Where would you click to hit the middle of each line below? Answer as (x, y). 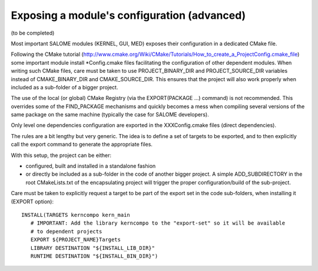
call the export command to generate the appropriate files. (82, 145)
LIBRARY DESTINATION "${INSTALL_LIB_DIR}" (93, 248)
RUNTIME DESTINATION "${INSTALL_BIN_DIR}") (94, 256)
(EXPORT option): (32, 201)
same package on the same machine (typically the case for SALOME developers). (110, 115)
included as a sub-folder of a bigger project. (64, 87)
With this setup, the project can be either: (61, 155)
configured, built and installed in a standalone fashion (91, 166)
